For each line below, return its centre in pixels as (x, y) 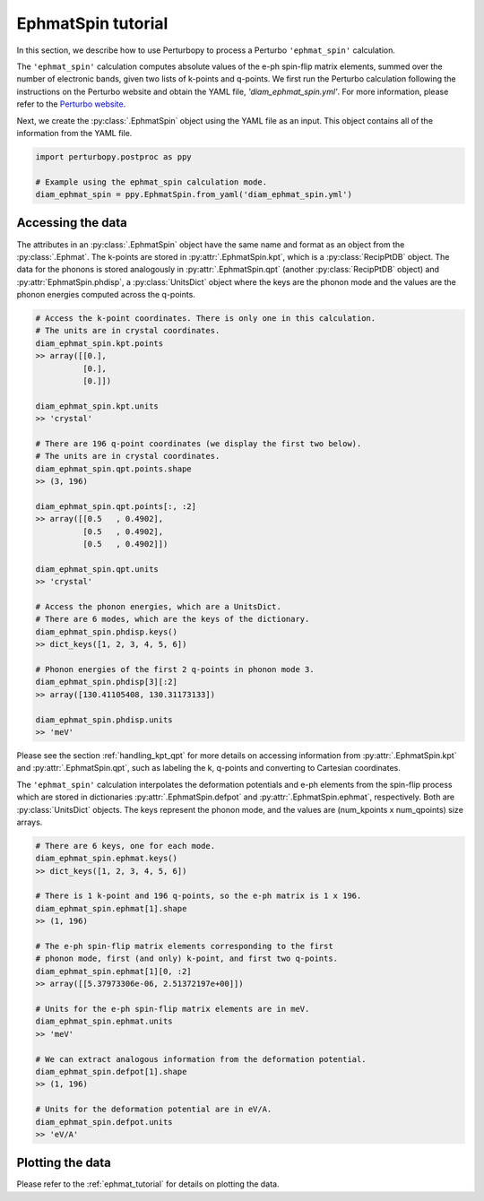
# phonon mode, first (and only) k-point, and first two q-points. (187, 959)
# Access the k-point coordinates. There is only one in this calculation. (206, 319)
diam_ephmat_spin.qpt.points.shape (113, 469)
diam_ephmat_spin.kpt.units (97, 406)
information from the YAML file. (74, 133)
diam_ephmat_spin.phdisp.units (104, 720)
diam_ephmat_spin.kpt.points (99, 343)
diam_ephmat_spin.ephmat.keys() (107, 859)
